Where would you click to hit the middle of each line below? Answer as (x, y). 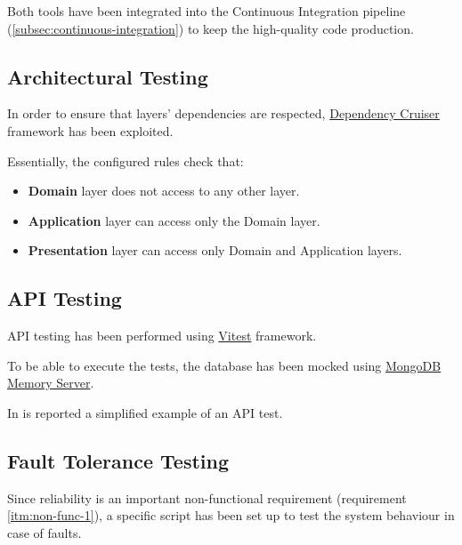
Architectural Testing (108, 76)
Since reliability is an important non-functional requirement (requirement (207, 497)
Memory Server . (51, 383)
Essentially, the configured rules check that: (126, 160)
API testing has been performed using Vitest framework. (162, 336)
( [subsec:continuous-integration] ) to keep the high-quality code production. (211, 28)
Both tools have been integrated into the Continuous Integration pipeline (207, 11)
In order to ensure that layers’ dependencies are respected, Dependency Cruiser (223, 113)
